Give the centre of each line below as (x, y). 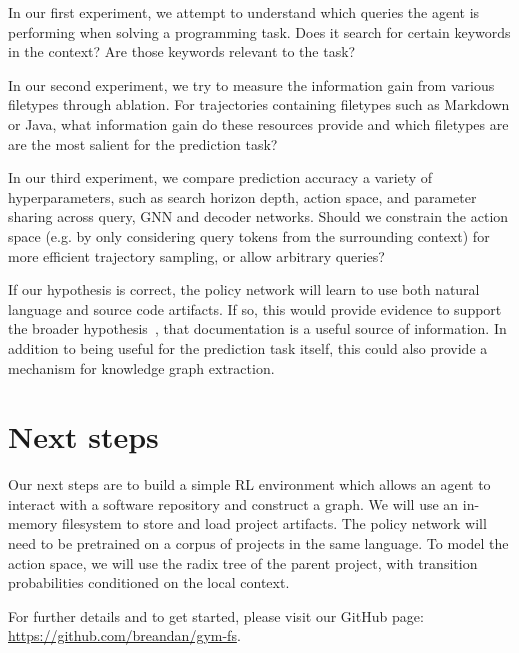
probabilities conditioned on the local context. (149, 582)
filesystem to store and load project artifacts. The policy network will (274, 523)
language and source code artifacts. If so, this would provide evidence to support (255, 308)
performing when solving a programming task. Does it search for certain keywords (259, 31)
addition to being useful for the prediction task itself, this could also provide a (248, 347)
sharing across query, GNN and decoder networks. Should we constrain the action (258, 216)
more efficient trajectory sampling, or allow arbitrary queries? (196, 255)
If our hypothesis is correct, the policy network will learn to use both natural (244, 289)
